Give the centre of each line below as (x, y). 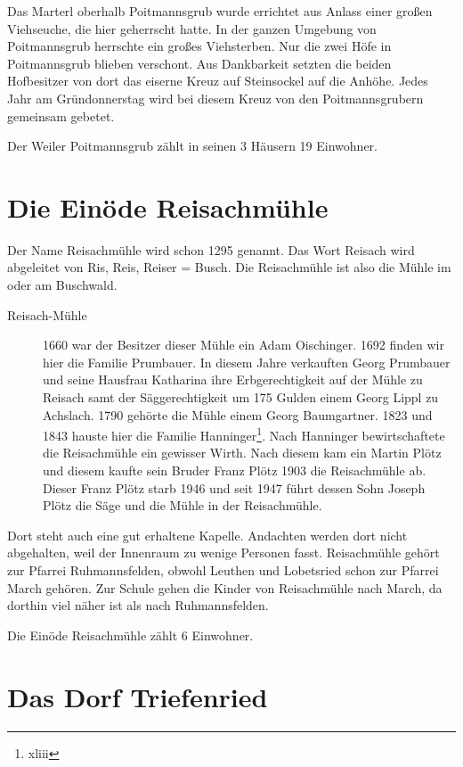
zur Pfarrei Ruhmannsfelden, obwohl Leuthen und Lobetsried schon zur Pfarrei (223, 570)
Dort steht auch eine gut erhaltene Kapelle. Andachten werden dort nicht (207, 535)
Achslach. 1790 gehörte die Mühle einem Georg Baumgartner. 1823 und (238, 414)
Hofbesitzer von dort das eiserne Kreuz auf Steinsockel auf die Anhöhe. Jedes (218, 81)
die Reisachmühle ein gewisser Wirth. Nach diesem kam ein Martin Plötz (242, 453)
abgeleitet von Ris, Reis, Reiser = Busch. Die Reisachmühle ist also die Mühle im (229, 267)
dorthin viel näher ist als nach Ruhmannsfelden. (138, 605)
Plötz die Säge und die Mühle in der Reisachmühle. (183, 505)
